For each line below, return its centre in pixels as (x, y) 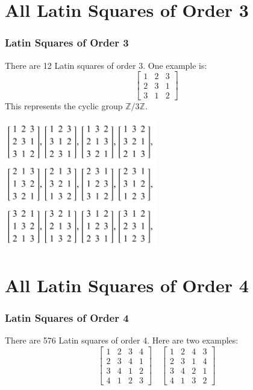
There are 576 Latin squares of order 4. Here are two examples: (122, 340)
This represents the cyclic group (64, 106)
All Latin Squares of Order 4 (127, 285)
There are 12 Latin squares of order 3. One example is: (106, 65)
